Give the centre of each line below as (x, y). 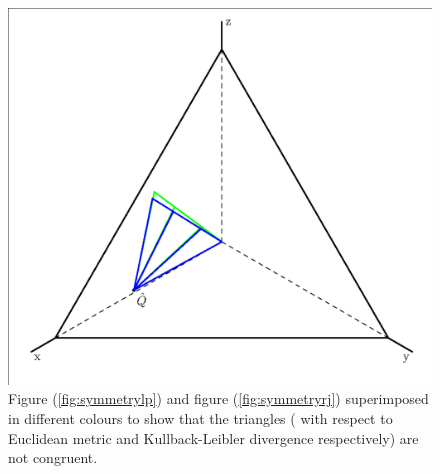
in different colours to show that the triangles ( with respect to (200, 417)
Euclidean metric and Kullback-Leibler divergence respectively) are (213, 437)
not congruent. (53, 457)
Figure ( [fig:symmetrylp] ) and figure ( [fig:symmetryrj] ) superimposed (218, 398)
